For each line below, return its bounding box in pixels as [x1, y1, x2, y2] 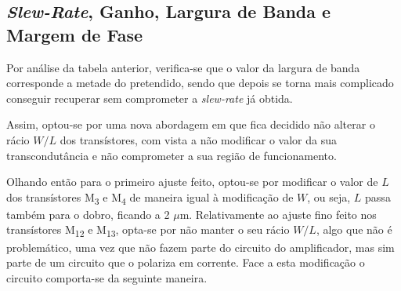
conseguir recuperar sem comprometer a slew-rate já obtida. [6, 89, 293, 106]
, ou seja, [307, 188, 351, 205]
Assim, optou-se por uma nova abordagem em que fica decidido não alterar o [6, 116, 375, 133]
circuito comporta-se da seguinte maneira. [6, 269, 208, 286]
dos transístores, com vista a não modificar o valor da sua [60, 131, 338, 147]
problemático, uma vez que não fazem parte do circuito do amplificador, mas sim [6, 238, 395, 255]
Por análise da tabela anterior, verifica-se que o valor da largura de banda [6, 59, 360, 75]
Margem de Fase [6, 22, 143, 46]
